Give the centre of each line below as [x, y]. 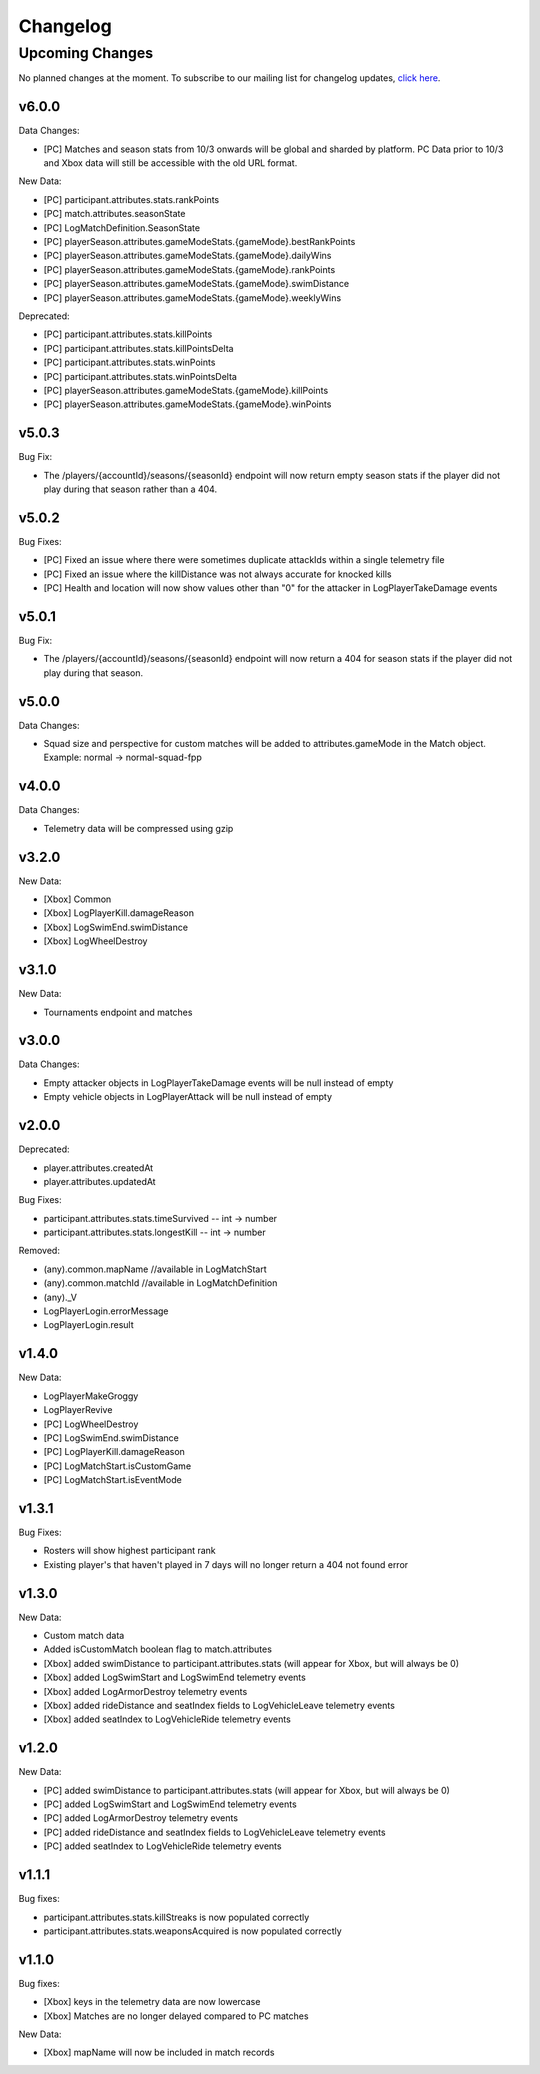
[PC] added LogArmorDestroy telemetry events [141, 1818]
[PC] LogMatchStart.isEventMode [112, 1480]
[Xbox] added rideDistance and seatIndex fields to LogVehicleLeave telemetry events [219, 1705]
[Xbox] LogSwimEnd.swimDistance [116, 927]
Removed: [39, 1251]
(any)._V [60, 1297]
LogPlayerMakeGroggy [91, 1396]
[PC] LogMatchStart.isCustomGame [117, 1466]
